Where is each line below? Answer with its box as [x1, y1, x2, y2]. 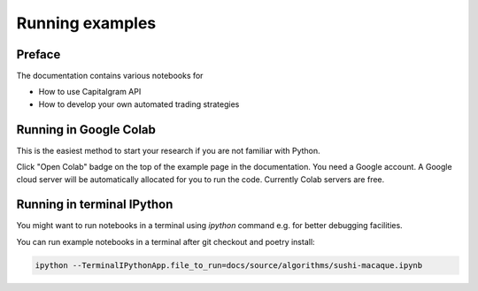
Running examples [16, 13, 157, 33]
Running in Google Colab [16, 122, 157, 137]
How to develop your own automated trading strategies [38, 98, 240, 110]
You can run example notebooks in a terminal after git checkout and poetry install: [16, 236, 315, 247]
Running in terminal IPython [16, 197, 173, 212]
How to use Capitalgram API [38, 87, 142, 97]
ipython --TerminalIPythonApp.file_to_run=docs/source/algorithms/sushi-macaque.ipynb [35, 260, 423, 270]
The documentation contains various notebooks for [16, 71, 204, 81]
